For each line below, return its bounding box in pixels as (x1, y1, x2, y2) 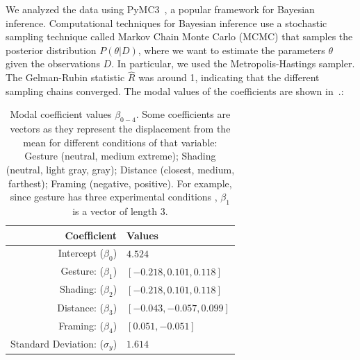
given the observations (6, 56, 100, 71)
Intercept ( (58, 246, 104, 260)
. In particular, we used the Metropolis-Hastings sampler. (111, 56, 355, 71)
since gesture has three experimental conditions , (10, 189, 218, 204)
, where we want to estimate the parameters (138, 42, 325, 57)
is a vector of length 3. (72, 203, 168, 218)
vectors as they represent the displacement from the (10, 121, 231, 136)
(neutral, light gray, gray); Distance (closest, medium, (6, 162, 235, 176)
